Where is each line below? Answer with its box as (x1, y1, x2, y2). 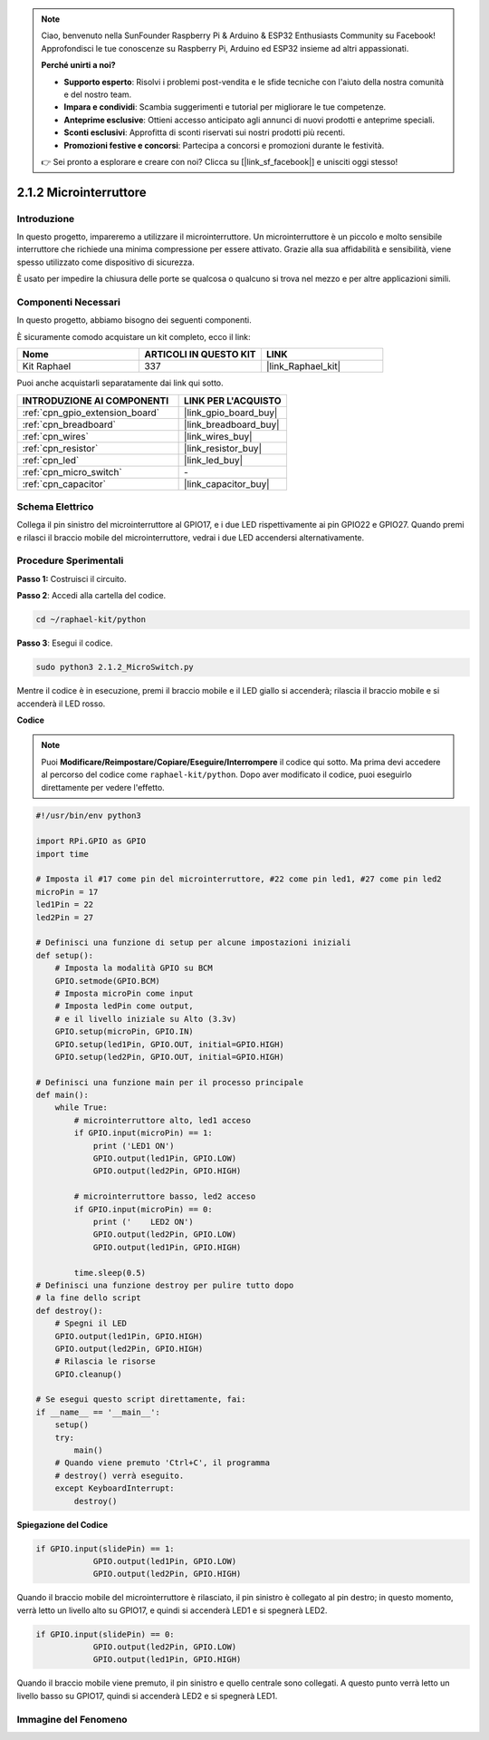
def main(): (35, 1090, 90, 1101)
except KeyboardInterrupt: (54, 1483, 176, 1493)
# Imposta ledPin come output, (54, 1001, 194, 1011)
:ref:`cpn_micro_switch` (22, 465, 122, 478)
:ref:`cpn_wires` (22, 430, 90, 442)
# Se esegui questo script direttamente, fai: (35, 1395, 246, 1405)
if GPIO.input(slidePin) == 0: (35, 1628, 176, 1639)
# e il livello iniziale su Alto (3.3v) (54, 1014, 237, 1024)
